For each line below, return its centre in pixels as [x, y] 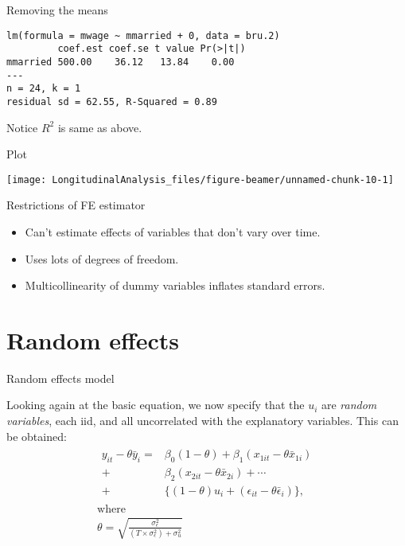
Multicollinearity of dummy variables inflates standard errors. [175, 285]
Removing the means [57, 10]
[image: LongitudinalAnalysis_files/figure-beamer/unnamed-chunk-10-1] [200, 179]
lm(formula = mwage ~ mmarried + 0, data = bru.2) [143, 35]
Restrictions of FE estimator [76, 205]
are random [349, 405]
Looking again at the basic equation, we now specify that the [156, 405]
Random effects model [60, 378]
